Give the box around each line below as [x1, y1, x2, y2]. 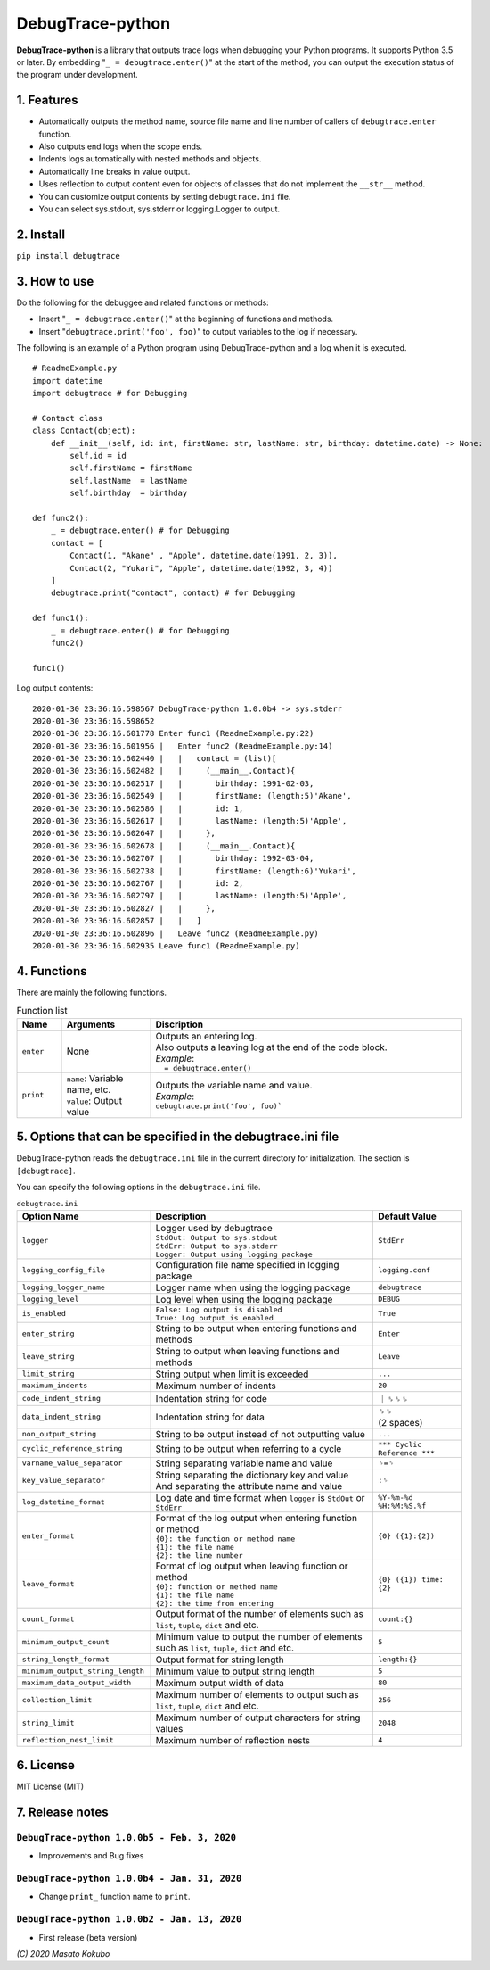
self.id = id [69, 451, 127, 461]
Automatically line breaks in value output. [38, 166, 191, 177]
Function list [16, 1005, 69, 1017]
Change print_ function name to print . [38, 1891, 191, 1902]
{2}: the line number [155, 1551, 243, 1560]
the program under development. [16, 70, 138, 80]
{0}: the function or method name [155, 1534, 296, 1544]
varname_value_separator [21, 1459, 123, 1468]
